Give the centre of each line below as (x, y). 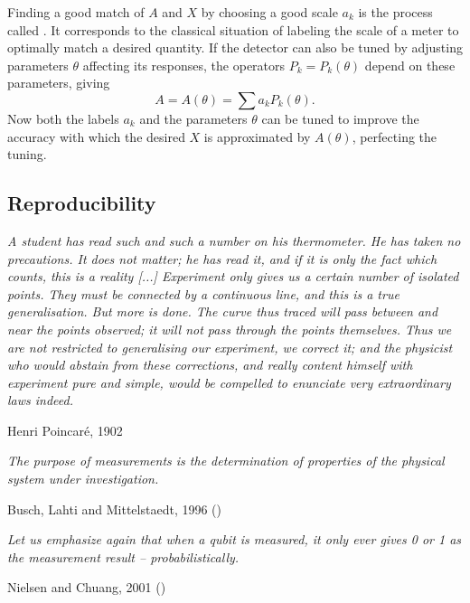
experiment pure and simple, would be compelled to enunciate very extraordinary (229, 382)
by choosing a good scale (269, 12)
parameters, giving (59, 83)
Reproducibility (82, 203)
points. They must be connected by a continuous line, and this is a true (203, 293)
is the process (395, 12)
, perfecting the (395, 136)
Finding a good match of (76, 12)
